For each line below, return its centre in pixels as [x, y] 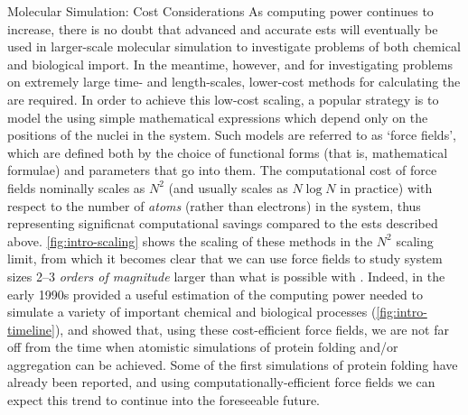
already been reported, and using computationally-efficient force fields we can [221, 382]
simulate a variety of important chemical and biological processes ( [192, 312]
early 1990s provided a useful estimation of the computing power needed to [215, 294]
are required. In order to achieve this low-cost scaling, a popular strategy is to [223, 99]
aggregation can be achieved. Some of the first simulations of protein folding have [233, 364]
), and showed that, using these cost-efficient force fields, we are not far [252, 329]
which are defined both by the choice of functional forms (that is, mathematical [228, 152]
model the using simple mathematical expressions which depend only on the [218, 117]
